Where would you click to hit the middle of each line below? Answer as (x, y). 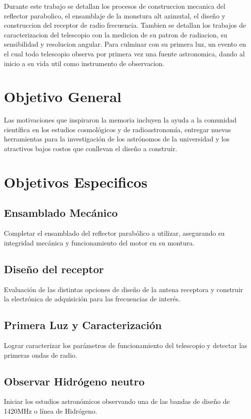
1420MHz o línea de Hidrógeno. (51, 411)
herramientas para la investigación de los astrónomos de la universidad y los (117, 139)
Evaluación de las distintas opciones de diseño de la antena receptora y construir (124, 289)
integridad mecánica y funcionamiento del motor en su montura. (99, 242)
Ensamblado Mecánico (61, 213)
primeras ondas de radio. (41, 355)
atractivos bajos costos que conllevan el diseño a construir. (91, 148)
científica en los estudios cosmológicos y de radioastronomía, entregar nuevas (118, 129)
